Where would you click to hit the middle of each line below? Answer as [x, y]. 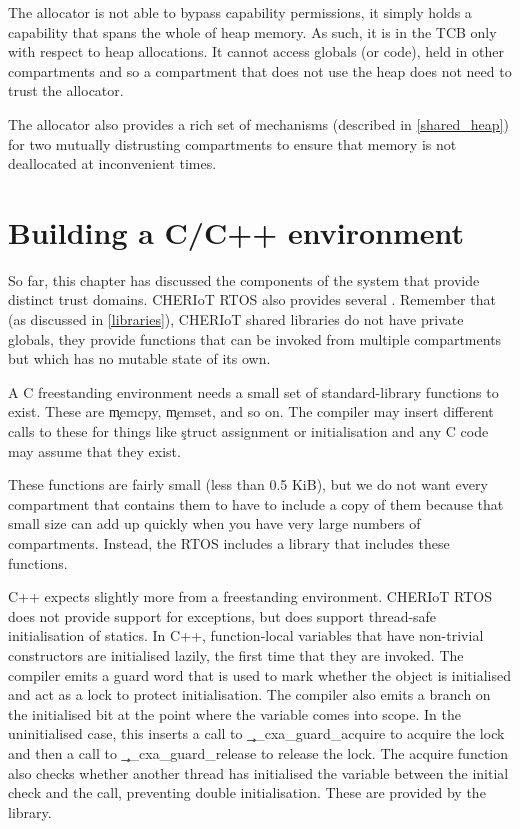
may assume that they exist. [94, 450]
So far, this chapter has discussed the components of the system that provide [244, 279]
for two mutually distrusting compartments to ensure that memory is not [232, 143]
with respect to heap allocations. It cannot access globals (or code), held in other [256, 51]
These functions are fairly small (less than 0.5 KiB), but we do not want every [248, 484]
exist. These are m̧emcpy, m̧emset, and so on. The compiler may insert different [251, 411]
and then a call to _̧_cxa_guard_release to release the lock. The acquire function [258, 752]
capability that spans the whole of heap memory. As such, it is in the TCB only [252, 31]
